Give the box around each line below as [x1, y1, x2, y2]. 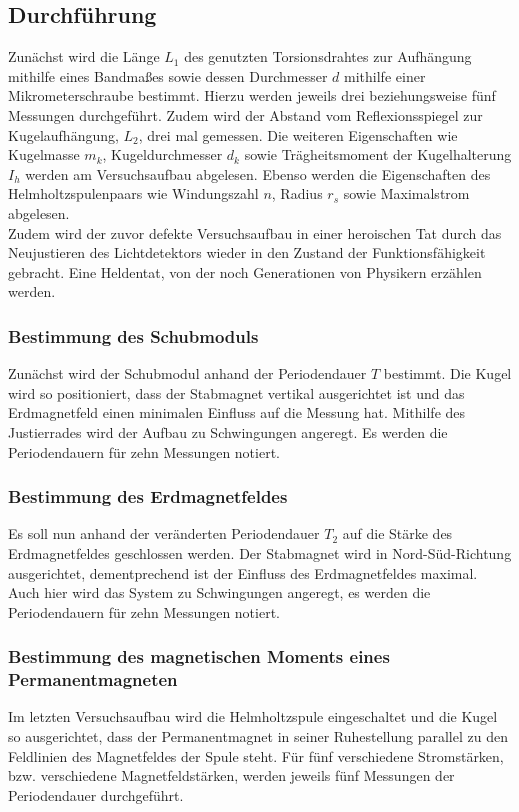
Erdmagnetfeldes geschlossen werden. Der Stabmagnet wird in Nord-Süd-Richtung [8, 542, 512, 563]
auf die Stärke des [342, 523, 453, 544]
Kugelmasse [8, 144, 80, 165]
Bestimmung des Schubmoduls [8, 323, 259, 348]
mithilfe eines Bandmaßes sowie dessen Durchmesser [8, 65, 328, 86]
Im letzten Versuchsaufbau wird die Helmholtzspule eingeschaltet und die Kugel [8, 706, 498, 727]
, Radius [271, 183, 323, 204]
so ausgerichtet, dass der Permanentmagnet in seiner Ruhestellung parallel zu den [8, 726, 508, 747]
